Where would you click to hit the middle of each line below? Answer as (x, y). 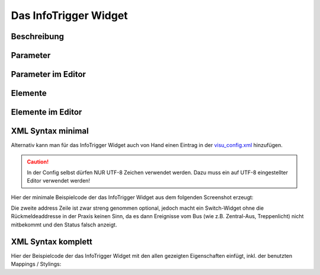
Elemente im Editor (47, 112)
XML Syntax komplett (52, 242)
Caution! (38, 162)
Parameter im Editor (48, 74)
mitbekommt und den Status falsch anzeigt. (64, 225)
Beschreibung (38, 36)
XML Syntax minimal (50, 131)
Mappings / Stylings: (36, 264)
